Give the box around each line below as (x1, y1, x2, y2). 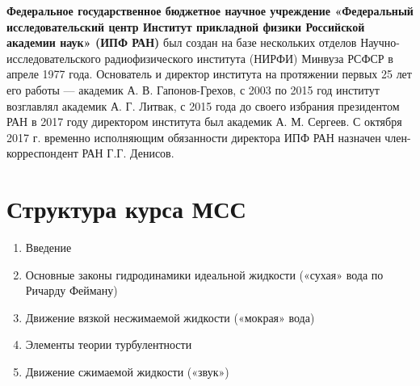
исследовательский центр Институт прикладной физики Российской (6, 18, 365, 35)
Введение (25, 239, 72, 256)
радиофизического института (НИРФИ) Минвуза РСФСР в (104, 49, 393, 66)
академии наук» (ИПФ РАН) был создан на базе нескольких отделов (6, 34, 357, 51)
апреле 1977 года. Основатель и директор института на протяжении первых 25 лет (6, 65, 412, 82)
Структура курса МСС (6, 192, 246, 225)
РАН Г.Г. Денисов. (82, 145, 174, 162)
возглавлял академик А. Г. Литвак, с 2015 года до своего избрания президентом (6, 97, 400, 114)
